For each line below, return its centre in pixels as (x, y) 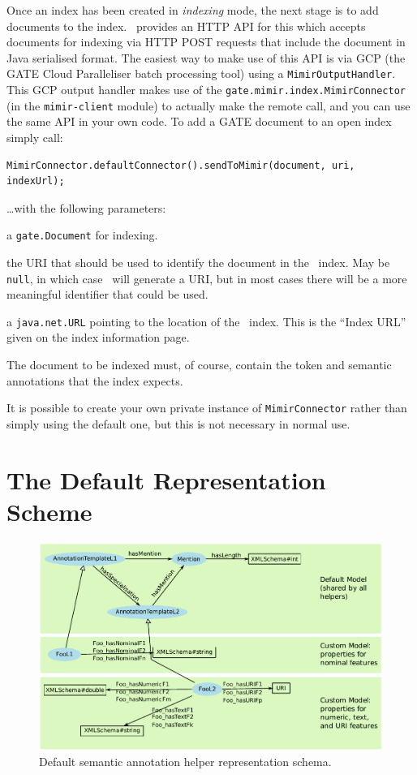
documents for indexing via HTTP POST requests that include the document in (206, 42)
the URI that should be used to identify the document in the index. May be (198, 262)
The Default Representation (166, 479)
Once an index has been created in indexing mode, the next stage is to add (193, 10)
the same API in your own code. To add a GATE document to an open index (199, 121)
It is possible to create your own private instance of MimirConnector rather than (207, 408)
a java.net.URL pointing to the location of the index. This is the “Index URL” (206, 321)
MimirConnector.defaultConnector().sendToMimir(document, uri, (181, 165)
